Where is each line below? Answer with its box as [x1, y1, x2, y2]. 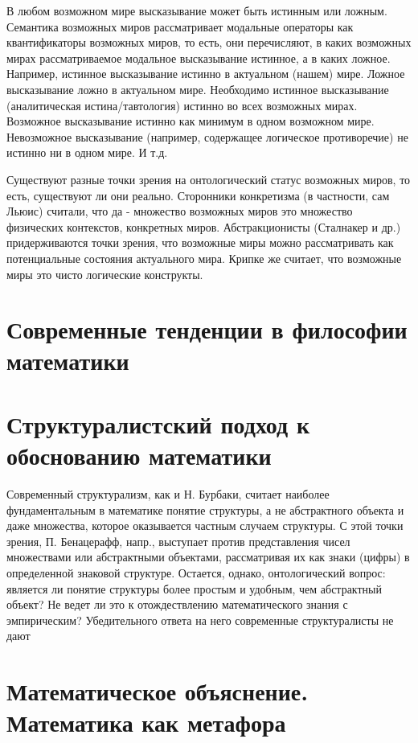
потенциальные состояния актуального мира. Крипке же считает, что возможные [6, 249, 402, 266]
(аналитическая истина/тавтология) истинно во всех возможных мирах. [6, 96, 358, 113]
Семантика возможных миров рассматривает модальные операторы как [6, 18, 354, 35]
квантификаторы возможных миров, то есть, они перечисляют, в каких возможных [6, 34, 412, 51]
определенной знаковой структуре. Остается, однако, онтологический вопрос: [6, 564, 386, 581]
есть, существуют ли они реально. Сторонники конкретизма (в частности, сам [6, 187, 390, 203]
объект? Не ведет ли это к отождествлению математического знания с [6, 596, 348, 613]
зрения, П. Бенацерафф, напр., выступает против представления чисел [6, 532, 350, 549]
